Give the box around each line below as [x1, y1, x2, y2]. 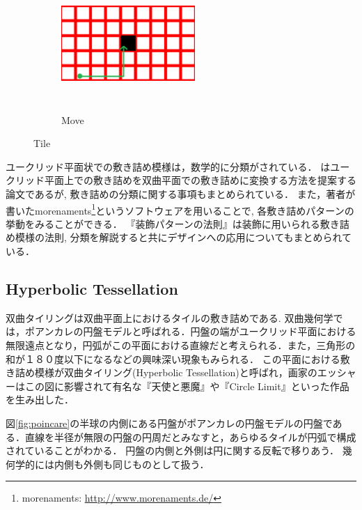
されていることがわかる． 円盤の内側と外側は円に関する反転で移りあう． [6, 443, 340, 458]
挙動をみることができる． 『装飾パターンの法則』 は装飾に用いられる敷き [6, 216, 340, 231]
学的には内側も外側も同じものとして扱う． [15, 456, 210, 471]
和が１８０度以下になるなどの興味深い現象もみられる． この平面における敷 [6, 351, 350, 366]
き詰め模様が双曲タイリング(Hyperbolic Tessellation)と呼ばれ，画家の [6, 365, 317, 380]
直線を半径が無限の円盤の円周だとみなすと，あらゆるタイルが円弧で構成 [24, 429, 356, 444]
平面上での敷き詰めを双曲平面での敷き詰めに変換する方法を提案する [44, 173, 356, 187]
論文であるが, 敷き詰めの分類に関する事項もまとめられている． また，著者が [6, 186, 356, 201]
